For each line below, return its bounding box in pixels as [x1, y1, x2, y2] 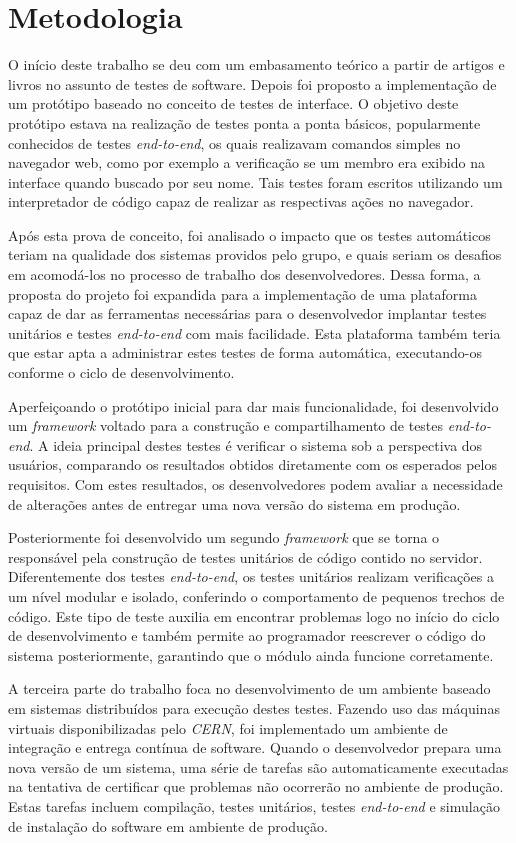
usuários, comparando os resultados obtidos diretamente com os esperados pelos [8, 454, 497, 475]
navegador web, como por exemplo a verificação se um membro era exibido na [8, 152, 485, 173]
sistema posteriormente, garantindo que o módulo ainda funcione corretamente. [8, 644, 494, 665]
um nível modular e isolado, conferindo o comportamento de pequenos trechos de [8, 585, 505, 606]
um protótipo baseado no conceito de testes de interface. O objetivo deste [8, 93, 459, 114]
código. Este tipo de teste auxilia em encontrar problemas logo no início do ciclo [8, 605, 500, 626]
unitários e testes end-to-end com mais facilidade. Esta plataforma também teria [8, 322, 501, 343]
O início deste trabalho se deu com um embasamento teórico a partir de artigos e [8, 54, 505, 75]
